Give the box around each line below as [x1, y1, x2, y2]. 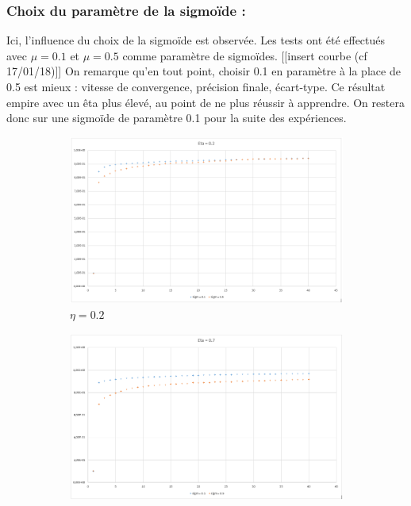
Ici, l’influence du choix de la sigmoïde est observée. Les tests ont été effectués [6, 32, 386, 48]
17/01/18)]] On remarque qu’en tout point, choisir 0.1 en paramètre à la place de [6, 63, 401, 79]
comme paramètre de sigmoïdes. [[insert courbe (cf [122, 47, 367, 63]
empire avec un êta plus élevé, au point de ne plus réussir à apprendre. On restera [6, 94, 405, 110]
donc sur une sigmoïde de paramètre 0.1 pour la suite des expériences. [6, 109, 347, 126]
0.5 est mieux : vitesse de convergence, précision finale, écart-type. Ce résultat [6, 79, 386, 94]
